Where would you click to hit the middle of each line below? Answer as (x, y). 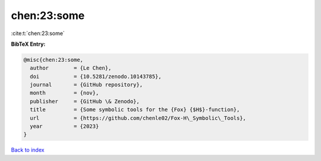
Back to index (28, 150)
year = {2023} (64, 127)
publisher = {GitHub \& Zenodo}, (85, 101)
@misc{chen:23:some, (53, 60)
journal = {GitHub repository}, (86, 85)
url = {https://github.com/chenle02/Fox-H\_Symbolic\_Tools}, (138, 118)
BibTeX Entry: (28, 44)
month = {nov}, (64, 93)
